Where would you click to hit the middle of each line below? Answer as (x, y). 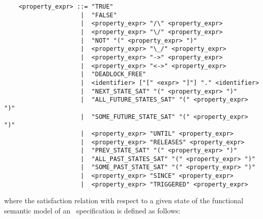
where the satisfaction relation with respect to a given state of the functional (124, 200)
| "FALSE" (99, 15)
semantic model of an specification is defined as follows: (92, 211)
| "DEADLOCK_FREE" (113, 74)
